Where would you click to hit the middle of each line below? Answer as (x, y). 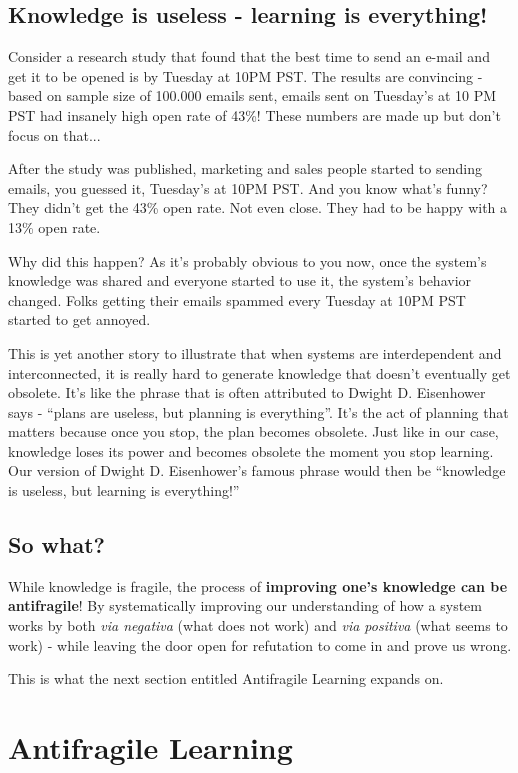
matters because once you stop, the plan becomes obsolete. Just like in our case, (253, 431)
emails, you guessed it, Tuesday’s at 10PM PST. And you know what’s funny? (248, 187)
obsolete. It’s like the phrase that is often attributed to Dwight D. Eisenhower (247, 392)
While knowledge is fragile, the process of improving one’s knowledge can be (258, 585)
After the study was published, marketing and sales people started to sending (245, 168)
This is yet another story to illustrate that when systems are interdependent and (255, 352)
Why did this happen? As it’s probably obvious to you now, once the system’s (247, 260)
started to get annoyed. (79, 319)
